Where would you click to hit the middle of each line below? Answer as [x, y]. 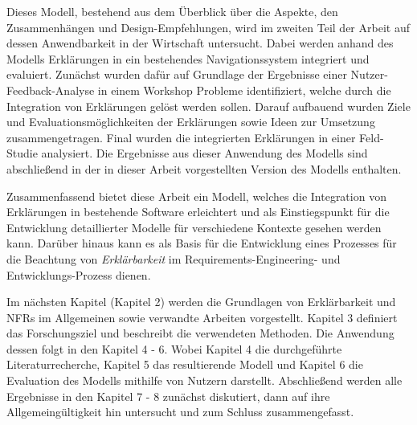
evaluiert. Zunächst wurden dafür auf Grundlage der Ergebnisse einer [177, 74]
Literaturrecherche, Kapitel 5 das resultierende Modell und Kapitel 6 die [185, 364]
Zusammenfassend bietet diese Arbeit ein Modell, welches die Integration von [196, 196]
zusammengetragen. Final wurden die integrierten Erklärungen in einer [181, 137]
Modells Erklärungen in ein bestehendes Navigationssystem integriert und [188, 58]
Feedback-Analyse [51, 90]
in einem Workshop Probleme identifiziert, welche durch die [244, 90]
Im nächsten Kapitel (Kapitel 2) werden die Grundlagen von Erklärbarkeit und [201, 302]
